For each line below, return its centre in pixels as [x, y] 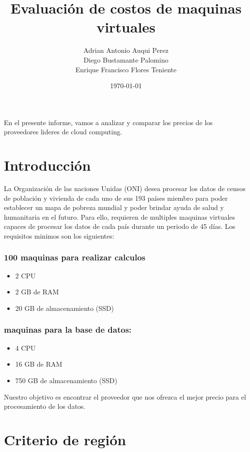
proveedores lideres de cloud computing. [63, 132]
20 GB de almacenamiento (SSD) [64, 308]
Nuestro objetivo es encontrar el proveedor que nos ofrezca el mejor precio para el [125, 396]
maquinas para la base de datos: [68, 330]
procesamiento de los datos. [45, 406]
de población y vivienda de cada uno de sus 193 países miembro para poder [116, 198]
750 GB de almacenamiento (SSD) [66, 380]
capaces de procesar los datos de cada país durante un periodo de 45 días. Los [120, 226]
